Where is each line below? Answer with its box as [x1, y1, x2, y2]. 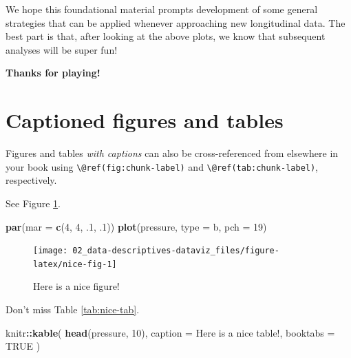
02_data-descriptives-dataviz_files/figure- [72, 246, 279, 256]
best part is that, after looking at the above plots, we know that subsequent [6, 29, 326, 43]
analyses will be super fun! [6, 42, 118, 56]
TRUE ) [6, 339, 41, 353]
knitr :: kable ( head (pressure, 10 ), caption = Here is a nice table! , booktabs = [6, 325, 335, 339]
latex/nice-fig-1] [33, 259, 117, 269]
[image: [33, 246, 68, 256]
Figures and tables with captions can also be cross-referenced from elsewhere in [6, 146, 339, 160]
